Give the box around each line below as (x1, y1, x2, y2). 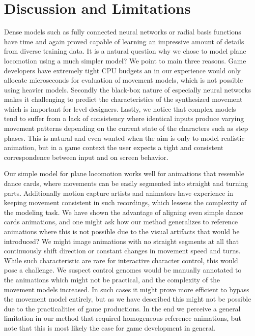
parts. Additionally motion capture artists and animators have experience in (4, 187, 233, 198)
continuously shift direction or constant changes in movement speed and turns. (4, 245, 241, 256)
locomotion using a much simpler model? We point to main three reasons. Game (4, 55, 246, 65)
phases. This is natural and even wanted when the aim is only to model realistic (4, 132, 245, 143)
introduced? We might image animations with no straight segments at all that (4, 236, 239, 246)
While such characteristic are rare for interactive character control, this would (4, 255, 238, 265)
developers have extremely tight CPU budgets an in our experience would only (4, 65, 241, 75)
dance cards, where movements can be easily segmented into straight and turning (4, 178, 249, 188)
